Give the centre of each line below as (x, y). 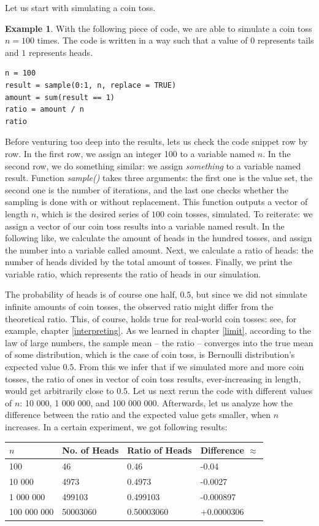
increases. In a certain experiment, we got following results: (116, 427)
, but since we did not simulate (249, 294)
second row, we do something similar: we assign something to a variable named (153, 165)
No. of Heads (90, 450)
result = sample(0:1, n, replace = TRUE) (91, 85)
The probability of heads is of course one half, (91, 294)
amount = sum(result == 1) (60, 97)
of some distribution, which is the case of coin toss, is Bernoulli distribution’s (150, 354)
